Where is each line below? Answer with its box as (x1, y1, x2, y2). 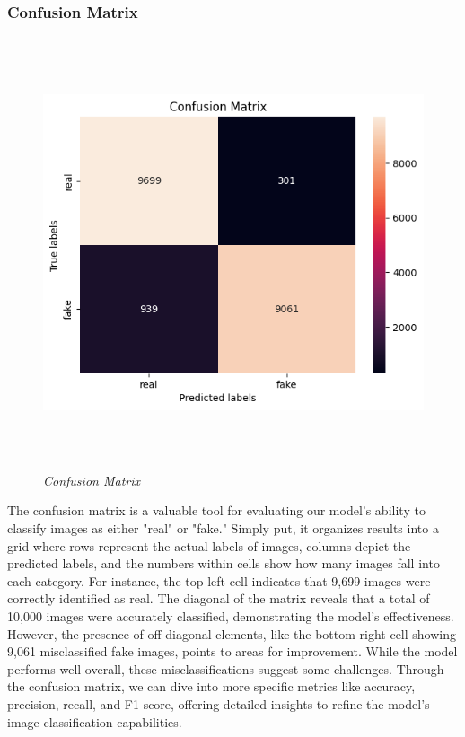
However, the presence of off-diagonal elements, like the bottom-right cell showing (7, 624, 457, 643)
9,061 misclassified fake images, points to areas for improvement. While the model (7, 642, 458, 661)
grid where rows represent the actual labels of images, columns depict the (7, 536, 411, 555)
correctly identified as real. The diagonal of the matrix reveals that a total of (7, 589, 430, 608)
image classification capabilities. (7, 712, 182, 731)
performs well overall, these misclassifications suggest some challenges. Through (7, 659, 444, 678)
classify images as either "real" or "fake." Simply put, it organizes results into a (7, 519, 439, 537)
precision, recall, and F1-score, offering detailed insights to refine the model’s (7, 694, 430, 713)
